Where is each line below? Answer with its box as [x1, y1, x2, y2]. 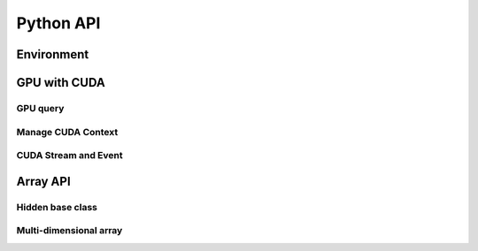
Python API [16, 13, 101, 33]
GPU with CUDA [16, 75, 105, 90]
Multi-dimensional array [16, 224, 123, 237]
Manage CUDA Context [16, 125, 119, 138]
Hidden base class [16, 201, 97, 213]
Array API [16, 173, 71, 189]
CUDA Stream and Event [16, 149, 123, 162]
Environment [16, 47, 89, 62]
